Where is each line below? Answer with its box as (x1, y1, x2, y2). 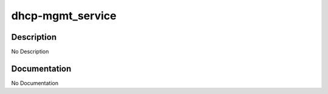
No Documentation (11, 79, 59, 87)
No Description (11, 48, 49, 55)
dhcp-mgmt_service (11, 9, 117, 22)
